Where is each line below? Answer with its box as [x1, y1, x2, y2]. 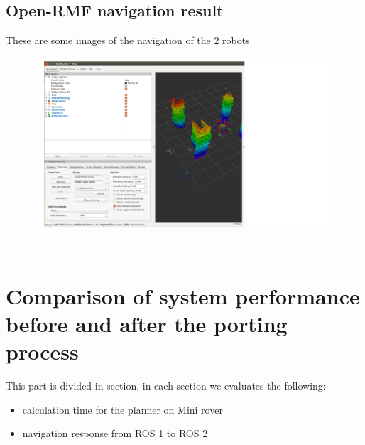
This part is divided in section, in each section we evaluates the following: [6, 377, 326, 392]
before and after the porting [6, 309, 288, 338]
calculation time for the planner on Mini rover [22, 402, 223, 417]
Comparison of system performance [6, 281, 360, 310]
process [6, 337, 79, 366]
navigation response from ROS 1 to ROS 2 [22, 426, 208, 441]
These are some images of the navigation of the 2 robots [6, 33, 250, 48]
